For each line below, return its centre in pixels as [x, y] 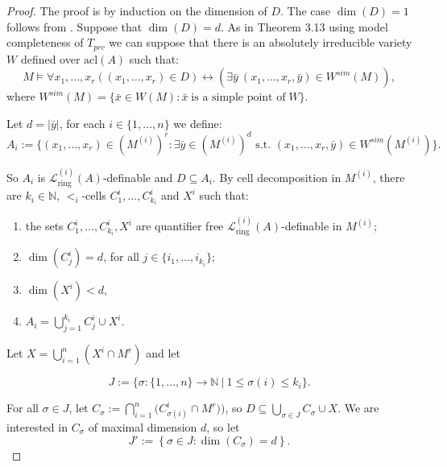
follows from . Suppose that [74, 26]
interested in [37, 427]
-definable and [138, 177]
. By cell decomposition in [277, 177]
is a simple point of [238, 98]
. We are [358, 408]
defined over [50, 58]
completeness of [45, 42]
